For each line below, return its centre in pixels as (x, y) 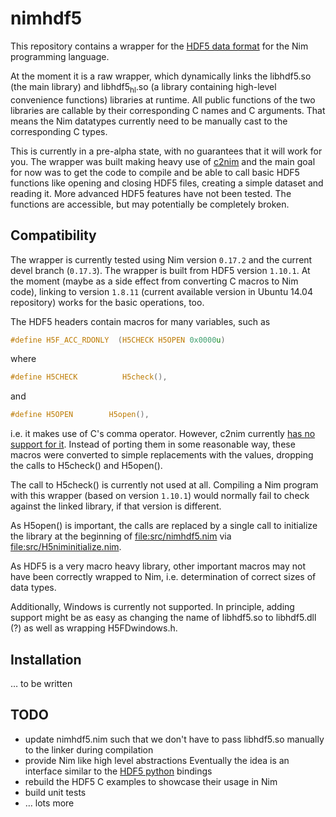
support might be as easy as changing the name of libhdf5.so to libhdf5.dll (163, 618)
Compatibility (53, 235)
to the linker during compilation (89, 749)
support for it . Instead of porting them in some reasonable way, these (153, 444)
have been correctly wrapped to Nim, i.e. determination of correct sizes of (163, 577)
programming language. (60, 56)
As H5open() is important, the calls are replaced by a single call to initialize (164, 526)
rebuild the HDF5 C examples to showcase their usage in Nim (151, 781)
